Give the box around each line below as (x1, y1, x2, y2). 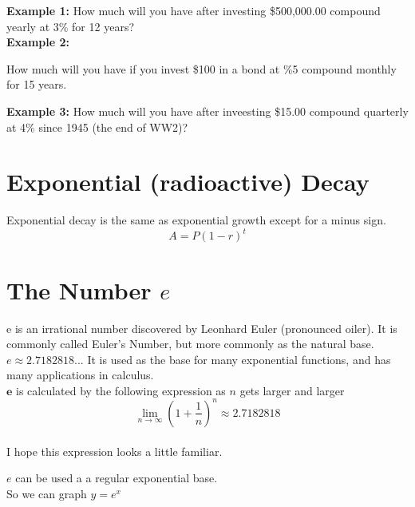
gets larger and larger (239, 382, 345, 398)
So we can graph (6, 485, 87, 501)
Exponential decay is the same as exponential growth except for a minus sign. (6, 212, 386, 228)
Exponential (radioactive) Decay (6, 165, 370, 198)
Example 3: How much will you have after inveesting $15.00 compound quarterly (6, 102, 409, 119)
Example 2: (6, 34, 69, 50)
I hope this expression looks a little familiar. (6, 442, 223, 459)
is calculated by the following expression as (16, 382, 226, 398)
